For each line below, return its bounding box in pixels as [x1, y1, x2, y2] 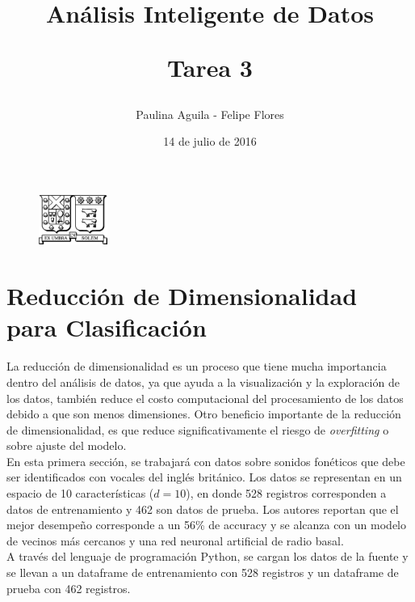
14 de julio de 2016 [163, 133, 257, 150]
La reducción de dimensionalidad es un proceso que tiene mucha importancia [6, 358, 387, 375]
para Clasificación [6, 311, 207, 344]
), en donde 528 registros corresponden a [186, 485, 387, 502]
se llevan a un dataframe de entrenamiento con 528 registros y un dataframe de [6, 564, 399, 581]
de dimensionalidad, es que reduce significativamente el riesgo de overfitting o [6, 421, 389, 438]
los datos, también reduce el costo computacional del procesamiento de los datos [6, 389, 404, 406]
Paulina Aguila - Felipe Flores [136, 105, 284, 122]
